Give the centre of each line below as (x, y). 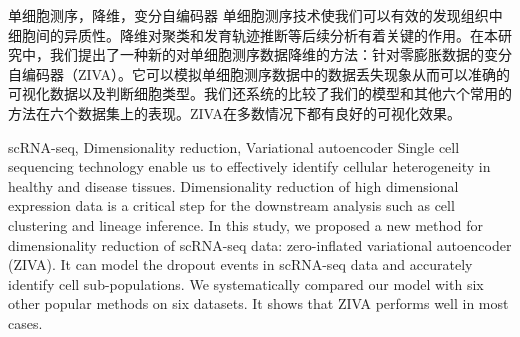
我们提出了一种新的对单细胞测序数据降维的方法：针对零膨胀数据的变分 (280, 54)
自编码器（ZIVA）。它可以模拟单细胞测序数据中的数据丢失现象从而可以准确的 (259, 73)
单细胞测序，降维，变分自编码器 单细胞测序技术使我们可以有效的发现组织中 (255, 15)
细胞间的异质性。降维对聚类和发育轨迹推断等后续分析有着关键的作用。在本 (253, 34)
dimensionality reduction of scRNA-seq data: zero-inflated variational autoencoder (260, 244)
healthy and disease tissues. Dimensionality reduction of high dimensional (233, 185)
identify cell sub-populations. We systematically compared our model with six (246, 283)
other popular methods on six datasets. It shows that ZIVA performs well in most (258, 303)
